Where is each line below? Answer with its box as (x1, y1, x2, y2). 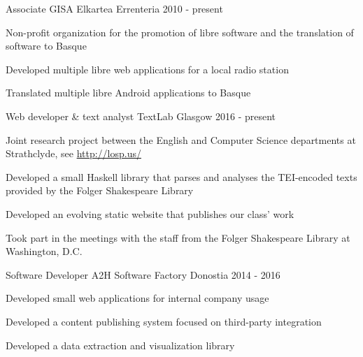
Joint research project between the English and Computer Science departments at (6, 132, 356, 147)
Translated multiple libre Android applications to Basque (6, 85, 251, 100)
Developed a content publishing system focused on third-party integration (6, 314, 322, 328)
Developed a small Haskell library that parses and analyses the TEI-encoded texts (6, 169, 357, 184)
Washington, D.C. (6, 244, 83, 258)
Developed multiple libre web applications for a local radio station (6, 61, 289, 76)
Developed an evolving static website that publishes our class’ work (6, 206, 294, 221)
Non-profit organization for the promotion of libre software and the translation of (6, 24, 354, 39)
